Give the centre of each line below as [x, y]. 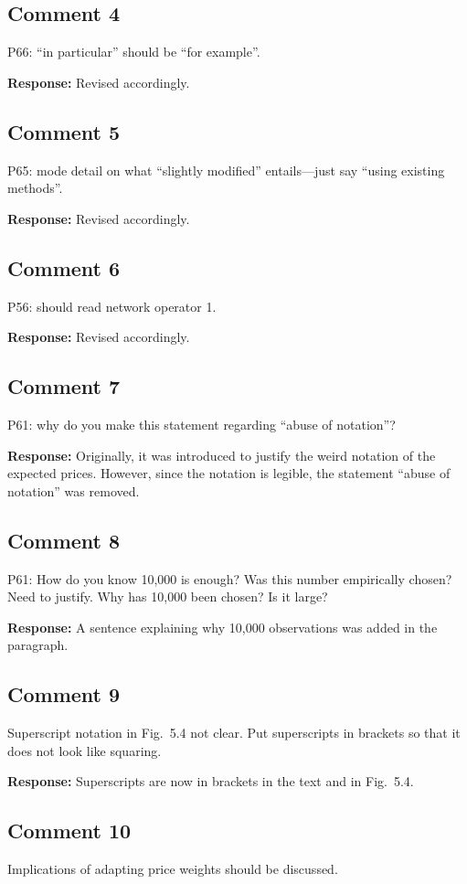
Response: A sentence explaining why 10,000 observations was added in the [223, 627]
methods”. [35, 188]
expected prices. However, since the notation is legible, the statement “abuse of [229, 473]
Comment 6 [64, 267]
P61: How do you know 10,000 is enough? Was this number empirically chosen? [230, 578]
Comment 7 [64, 386]
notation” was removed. [74, 490]
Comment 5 [64, 131]
